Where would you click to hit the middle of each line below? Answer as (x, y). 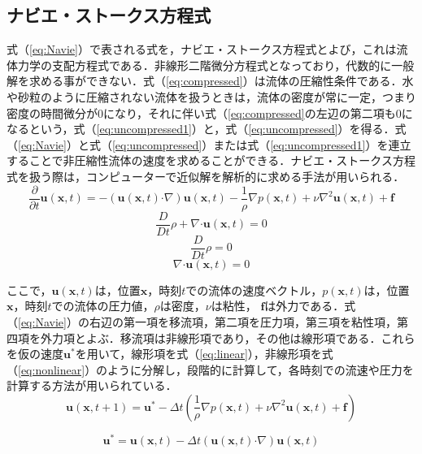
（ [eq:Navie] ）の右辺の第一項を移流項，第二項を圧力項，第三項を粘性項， (202, 321)
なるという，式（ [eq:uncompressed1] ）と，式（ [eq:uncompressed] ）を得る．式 (207, 129)
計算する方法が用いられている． (92, 385)
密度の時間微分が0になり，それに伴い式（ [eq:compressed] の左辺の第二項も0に (210, 112)
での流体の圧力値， (103, 306)
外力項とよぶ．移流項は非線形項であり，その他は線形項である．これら (228, 337)
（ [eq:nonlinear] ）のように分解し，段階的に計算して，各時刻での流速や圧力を (210, 369)
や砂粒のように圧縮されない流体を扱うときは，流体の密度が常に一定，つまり (211, 96)
